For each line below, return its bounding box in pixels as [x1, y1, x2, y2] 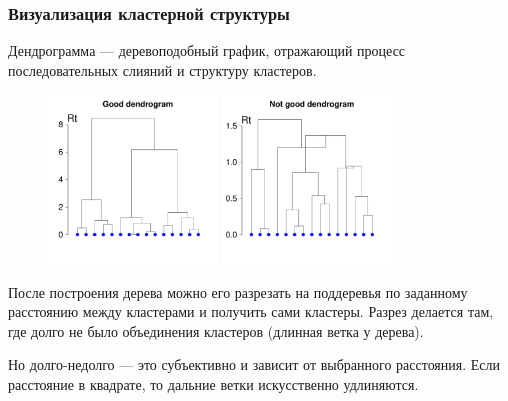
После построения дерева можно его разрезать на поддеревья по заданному [8, 281, 468, 302]
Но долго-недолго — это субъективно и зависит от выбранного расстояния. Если [8, 354, 501, 375]
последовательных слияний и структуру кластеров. [8, 59, 317, 80]
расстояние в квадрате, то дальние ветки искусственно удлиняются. [8, 373, 419, 394]
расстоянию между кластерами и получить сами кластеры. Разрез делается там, [8, 301, 494, 322]
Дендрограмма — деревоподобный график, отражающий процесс [8, 40, 406, 61]
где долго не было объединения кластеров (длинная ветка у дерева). [8, 320, 424, 341]
